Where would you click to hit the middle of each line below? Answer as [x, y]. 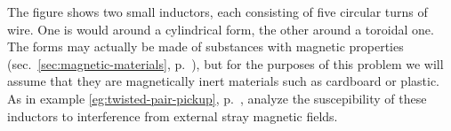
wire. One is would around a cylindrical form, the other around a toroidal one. [221, 29]
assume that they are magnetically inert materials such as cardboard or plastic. [224, 81]
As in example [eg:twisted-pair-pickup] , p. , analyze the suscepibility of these [217, 98]
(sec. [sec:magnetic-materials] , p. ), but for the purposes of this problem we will [225, 63]
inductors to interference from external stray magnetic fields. [173, 116]
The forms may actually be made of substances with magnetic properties [205, 46]
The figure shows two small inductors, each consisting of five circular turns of [217, 12]
